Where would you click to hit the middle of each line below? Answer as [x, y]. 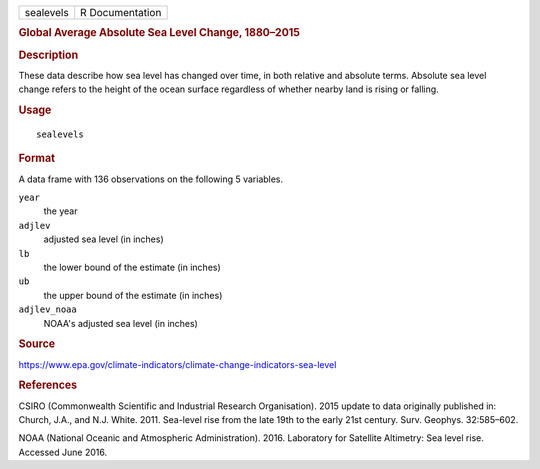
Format [36, 158]
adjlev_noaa [47, 309]
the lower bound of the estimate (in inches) [132, 267]
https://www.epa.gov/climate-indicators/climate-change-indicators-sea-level [177, 364]
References [48, 385]
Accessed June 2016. [63, 452]
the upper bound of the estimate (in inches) [133, 295]
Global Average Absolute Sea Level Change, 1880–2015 [159, 33]
